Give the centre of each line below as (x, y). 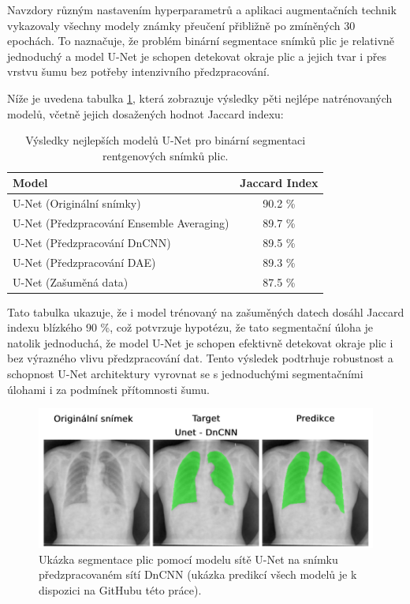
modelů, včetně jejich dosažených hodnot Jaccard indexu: (145, 113)
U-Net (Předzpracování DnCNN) (92, 242)
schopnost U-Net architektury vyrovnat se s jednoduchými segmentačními (185, 374)
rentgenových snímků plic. (165, 155)
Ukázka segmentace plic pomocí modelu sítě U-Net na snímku (188, 559)
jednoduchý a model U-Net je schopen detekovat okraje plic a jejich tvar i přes (197, 56)
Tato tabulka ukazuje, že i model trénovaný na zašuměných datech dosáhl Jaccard (206, 311)
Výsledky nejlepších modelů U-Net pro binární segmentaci (166, 140)
